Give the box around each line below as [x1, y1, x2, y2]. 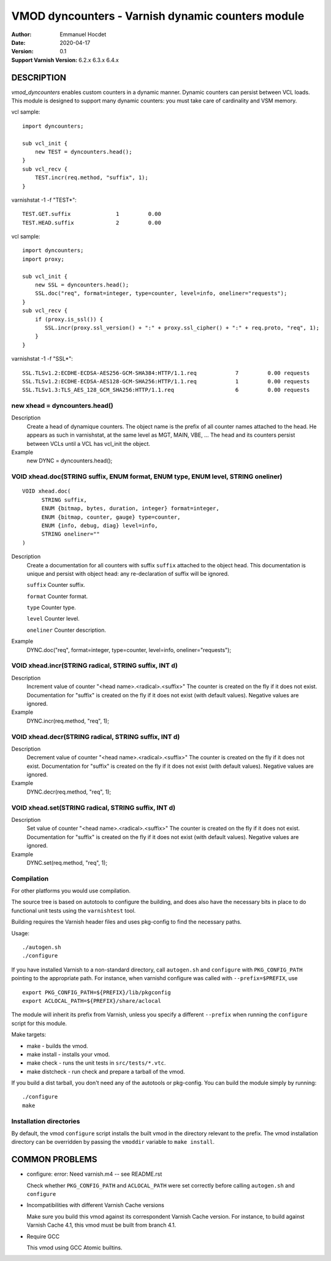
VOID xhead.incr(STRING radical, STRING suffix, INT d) [11, 661, 178, 670]
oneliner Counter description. [26, 626, 107, 634]
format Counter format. [26, 592, 88, 600]
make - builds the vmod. [26, 1042, 88, 1049]
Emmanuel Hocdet [59, 31, 107, 38]
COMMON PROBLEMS [11, 1154, 97, 1165]
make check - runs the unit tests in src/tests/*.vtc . [26, 1059, 166, 1067]
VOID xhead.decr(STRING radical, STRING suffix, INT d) [11, 732, 180, 741]
